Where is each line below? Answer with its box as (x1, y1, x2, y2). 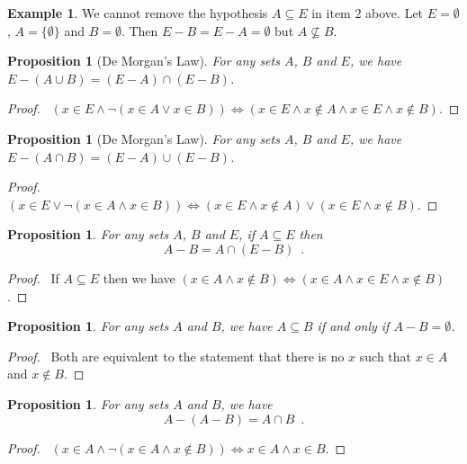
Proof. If (7, 268, 59, 287)
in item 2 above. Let (311, 4, 424, 22)
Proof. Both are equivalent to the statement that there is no (7, 346, 345, 365)
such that (359, 346, 412, 365)
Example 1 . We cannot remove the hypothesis (7, 4, 268, 22)
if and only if (317, 317, 390, 335)
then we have (103, 268, 175, 287)
